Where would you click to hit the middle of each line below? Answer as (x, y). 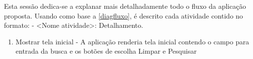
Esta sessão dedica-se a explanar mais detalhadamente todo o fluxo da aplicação (125, 6)
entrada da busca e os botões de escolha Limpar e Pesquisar (106, 51)
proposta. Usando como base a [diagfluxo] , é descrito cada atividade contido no (124, 15)
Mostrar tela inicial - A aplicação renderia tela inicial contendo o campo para (132, 41)
